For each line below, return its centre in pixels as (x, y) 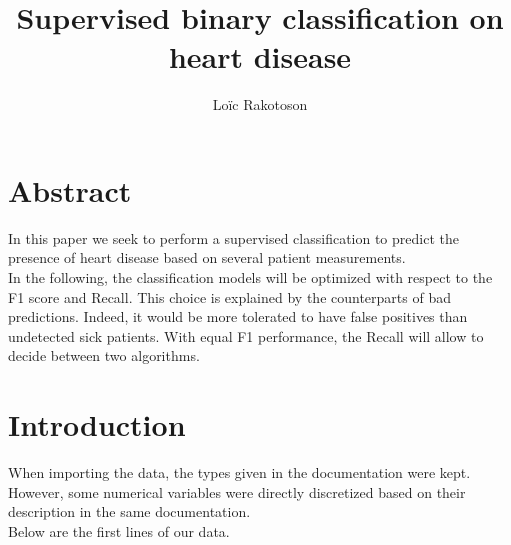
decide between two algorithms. (104, 355)
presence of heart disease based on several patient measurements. (207, 257)
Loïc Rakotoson (260, 104)
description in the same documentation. (129, 511)
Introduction (97, 424)
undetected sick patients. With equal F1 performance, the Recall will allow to (246, 335)
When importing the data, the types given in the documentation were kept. (239, 472)
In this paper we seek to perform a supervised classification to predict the (233, 237)
